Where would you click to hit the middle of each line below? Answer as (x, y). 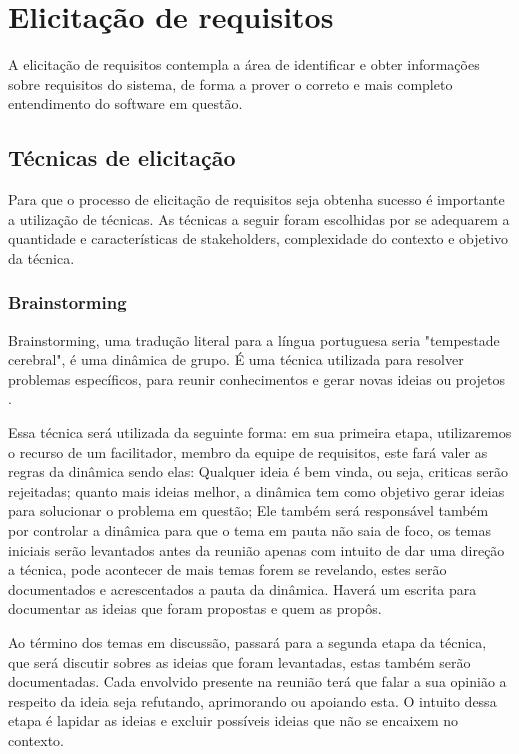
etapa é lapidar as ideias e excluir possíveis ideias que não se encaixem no (233, 720)
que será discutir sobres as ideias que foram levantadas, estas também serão (239, 661)
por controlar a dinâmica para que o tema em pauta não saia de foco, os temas (249, 530)
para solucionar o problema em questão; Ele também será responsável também (248, 510)
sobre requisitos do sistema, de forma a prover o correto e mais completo (230, 83)
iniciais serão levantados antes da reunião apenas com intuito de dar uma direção (256, 549)
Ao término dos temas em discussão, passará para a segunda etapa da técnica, (247, 642)
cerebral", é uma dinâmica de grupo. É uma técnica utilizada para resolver (236, 359)
